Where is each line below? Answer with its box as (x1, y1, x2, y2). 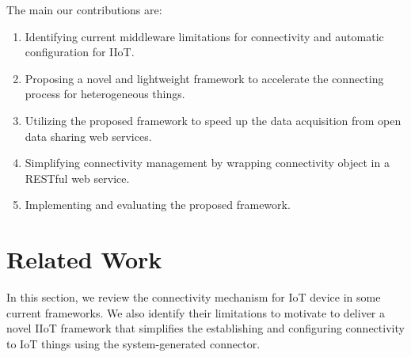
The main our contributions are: (6, 2, 162, 17)
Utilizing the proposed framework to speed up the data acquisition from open (25, 112, 401, 128)
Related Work (6, 243, 162, 275)
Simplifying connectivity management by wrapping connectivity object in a (25, 154, 390, 171)
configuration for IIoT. (25, 44, 135, 60)
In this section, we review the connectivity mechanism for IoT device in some (6, 289, 381, 306)
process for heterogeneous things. (25, 85, 185, 102)
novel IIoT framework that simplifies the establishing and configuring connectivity (6, 320, 405, 336)
